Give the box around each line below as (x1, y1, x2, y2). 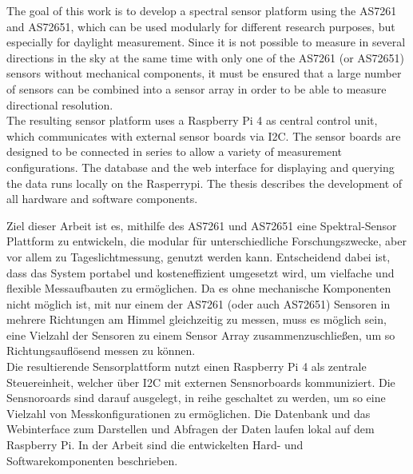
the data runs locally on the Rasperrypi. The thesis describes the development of (6, 174, 403, 191)
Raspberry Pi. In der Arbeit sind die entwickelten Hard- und (6, 436, 304, 453)
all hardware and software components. (6, 190, 198, 207)
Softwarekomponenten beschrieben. (6, 452, 178, 468)
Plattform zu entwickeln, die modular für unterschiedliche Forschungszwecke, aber (6, 233, 407, 249)
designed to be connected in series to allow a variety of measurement (6, 143, 342, 160)
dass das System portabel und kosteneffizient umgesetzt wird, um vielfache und (6, 264, 395, 281)
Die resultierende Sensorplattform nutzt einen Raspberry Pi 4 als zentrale (6, 358, 367, 375)
